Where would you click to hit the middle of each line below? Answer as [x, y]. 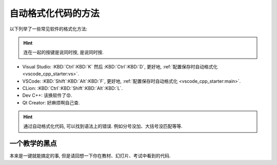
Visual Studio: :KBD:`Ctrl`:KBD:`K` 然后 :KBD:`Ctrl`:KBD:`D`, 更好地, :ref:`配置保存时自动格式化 [120, 66]
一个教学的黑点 [33, 144]
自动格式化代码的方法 [55, 13]
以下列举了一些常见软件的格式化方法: [48, 29]
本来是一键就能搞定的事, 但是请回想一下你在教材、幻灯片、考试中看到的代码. [90, 156]
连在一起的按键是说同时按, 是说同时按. [64, 52]
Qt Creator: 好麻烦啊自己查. [51, 102]
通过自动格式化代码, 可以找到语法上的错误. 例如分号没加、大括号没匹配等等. [103, 126]
